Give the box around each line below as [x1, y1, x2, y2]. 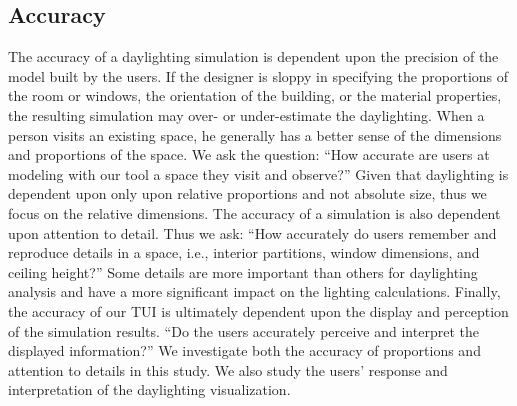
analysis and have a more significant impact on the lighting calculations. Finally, [8, 281, 501, 302]
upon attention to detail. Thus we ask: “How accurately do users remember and [8, 222, 497, 243]
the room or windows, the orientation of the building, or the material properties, [8, 85, 502, 106]
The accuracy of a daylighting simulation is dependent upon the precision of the [8, 46, 499, 67]
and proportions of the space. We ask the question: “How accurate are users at [8, 144, 490, 165]
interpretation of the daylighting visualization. [8, 379, 291, 400]
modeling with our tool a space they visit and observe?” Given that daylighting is [8, 163, 509, 184]
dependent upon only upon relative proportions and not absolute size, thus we [8, 183, 487, 204]
